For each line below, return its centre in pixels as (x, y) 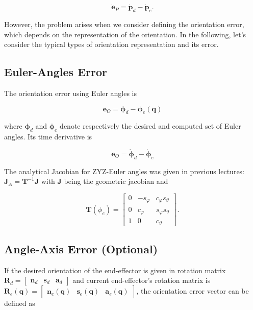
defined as (20, 303)
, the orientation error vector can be (193, 291)
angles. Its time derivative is (48, 137)
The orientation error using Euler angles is (71, 93)
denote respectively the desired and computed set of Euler (150, 126)
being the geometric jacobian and (116, 181)
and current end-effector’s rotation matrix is (142, 280)
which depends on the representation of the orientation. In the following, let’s (125, 34)
